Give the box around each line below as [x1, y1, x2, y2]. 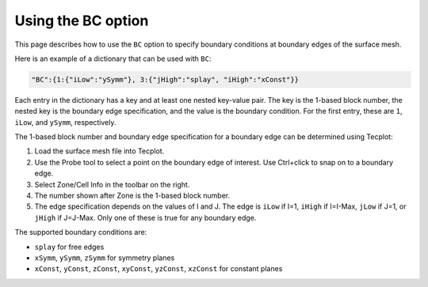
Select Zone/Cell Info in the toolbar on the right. [34, 179, 190, 189]
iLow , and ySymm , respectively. [14, 117, 117, 127]
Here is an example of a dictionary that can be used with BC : [14, 54, 212, 63]
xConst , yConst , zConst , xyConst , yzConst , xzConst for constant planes [34, 264, 283, 274]
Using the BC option [14, 12, 149, 29]
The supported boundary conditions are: [14, 228, 147, 237]
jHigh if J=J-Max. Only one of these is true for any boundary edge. [34, 213, 257, 222]
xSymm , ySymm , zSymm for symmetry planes [34, 253, 175, 262]
